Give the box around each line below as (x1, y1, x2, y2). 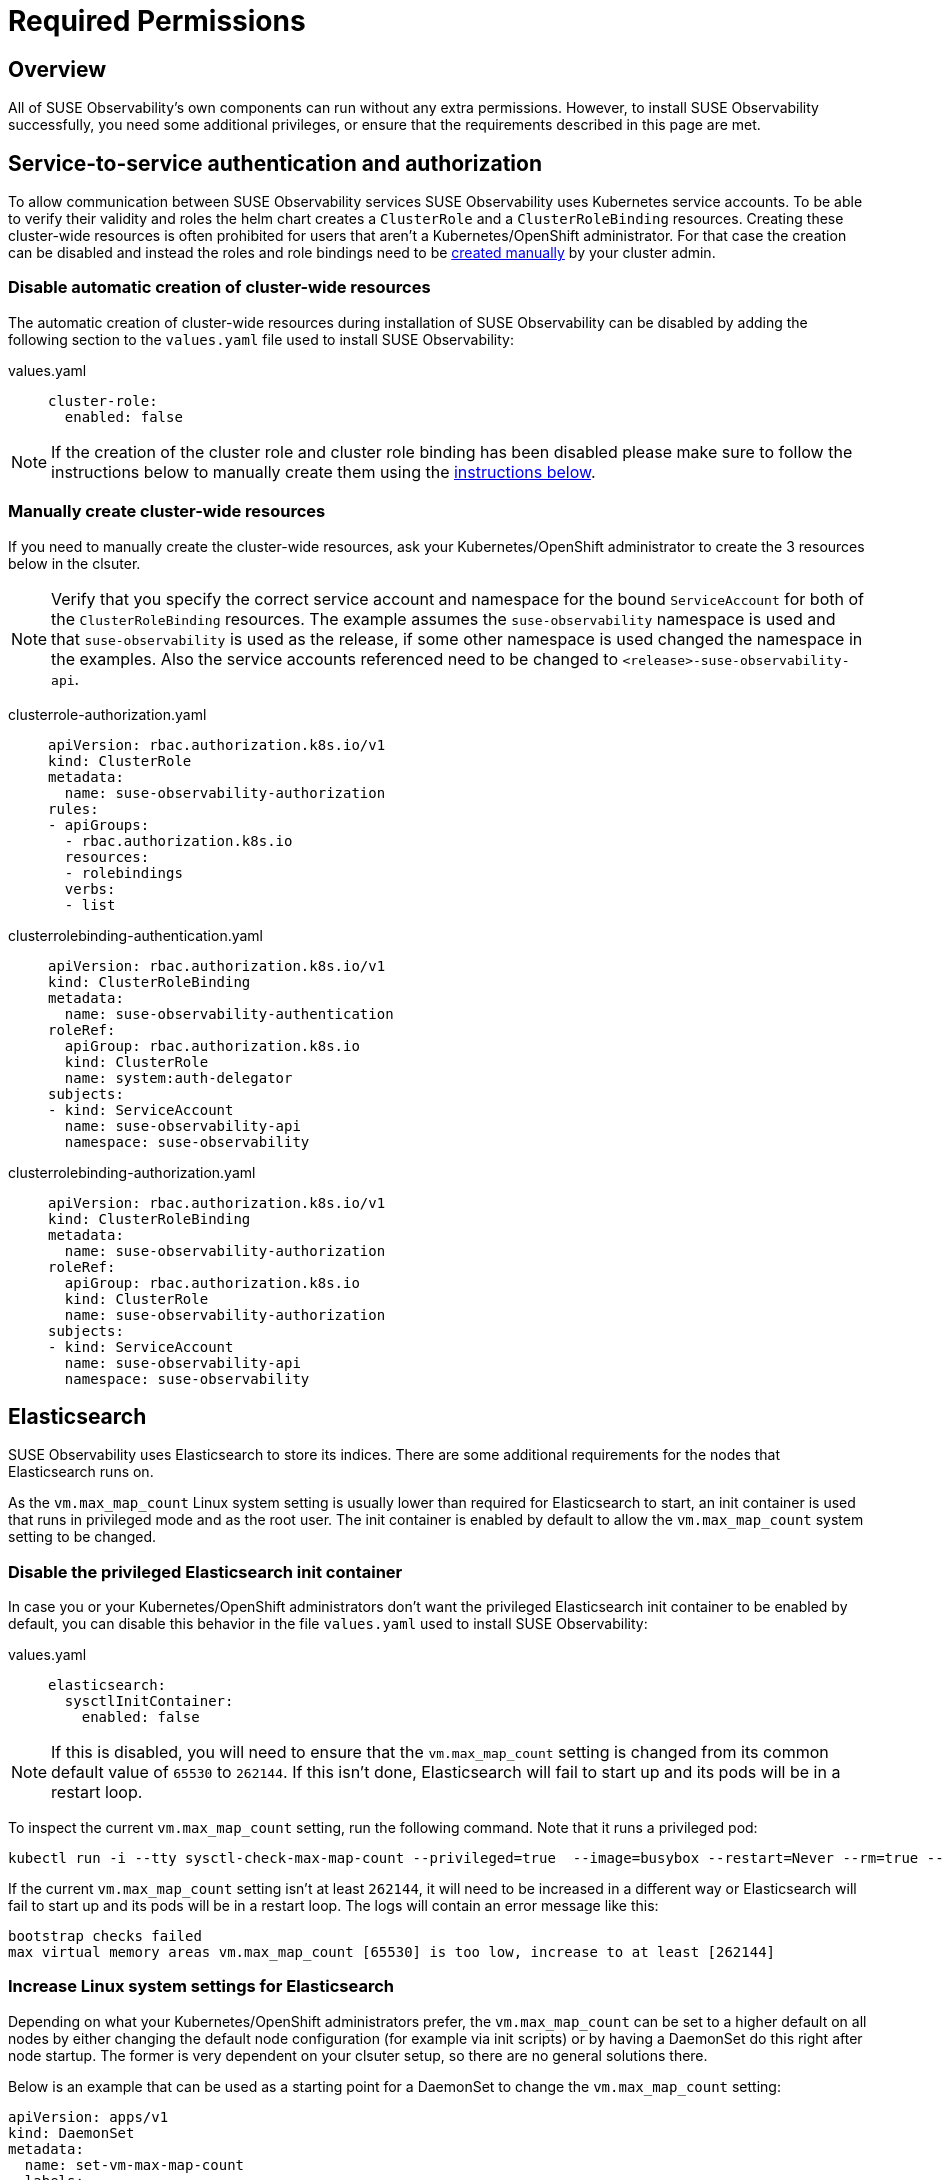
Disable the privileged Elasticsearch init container (8, 1561, 403, 1582)
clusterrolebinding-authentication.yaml (8, 926, 264, 944)
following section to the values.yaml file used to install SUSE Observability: (8, 330, 514, 348)
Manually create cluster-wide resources (8, 501, 326, 522)
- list (64, 896, 116, 913)
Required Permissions (8, 4, 306, 38)
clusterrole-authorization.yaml (8, 705, 207, 723)
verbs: (64, 880, 116, 897)
